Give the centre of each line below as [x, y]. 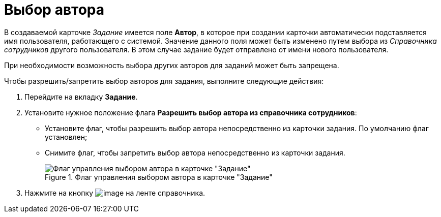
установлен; [66, 137]
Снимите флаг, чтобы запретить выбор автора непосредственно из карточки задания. [195, 152]
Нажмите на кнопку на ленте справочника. [115, 193]
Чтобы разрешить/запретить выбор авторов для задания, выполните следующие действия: [164, 81]
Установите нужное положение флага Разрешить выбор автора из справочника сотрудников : [191, 112]
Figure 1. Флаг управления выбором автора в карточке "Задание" [159, 177]
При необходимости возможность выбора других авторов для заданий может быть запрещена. [172, 65]
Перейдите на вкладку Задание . [81, 97]
